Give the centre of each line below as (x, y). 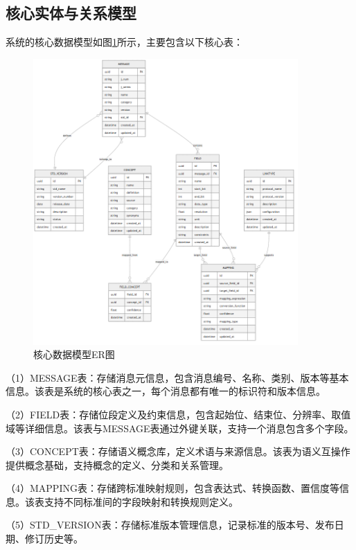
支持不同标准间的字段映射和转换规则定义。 (141, 501)
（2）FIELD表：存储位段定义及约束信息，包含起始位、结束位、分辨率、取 (173, 414)
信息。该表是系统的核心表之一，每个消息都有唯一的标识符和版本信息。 (166, 391)
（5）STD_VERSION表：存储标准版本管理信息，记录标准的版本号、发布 (170, 525)
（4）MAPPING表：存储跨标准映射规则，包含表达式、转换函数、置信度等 (172, 488)
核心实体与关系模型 (71, 13)
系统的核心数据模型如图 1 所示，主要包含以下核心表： (124, 42)
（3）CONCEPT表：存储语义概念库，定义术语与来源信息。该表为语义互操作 (178, 451)
